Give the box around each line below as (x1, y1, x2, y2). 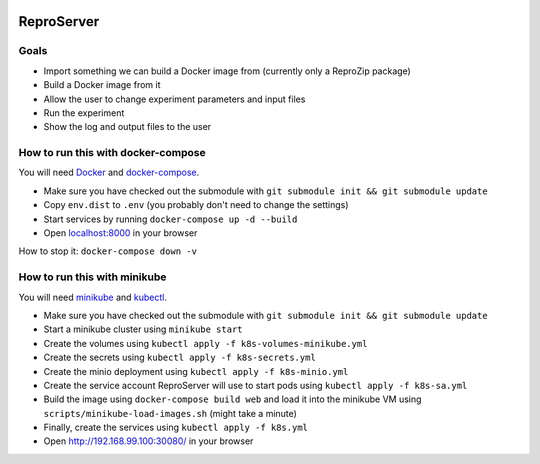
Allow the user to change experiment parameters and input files (43, 93, 306, 105)
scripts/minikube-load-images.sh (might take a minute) (43, 407, 297, 419)
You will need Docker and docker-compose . (18, 166, 200, 179)
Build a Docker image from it (43, 79, 161, 91)
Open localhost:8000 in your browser (43, 227, 198, 239)
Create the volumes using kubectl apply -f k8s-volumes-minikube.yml (43, 337, 368, 349)
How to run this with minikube (18, 270, 167, 284)
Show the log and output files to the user (43, 121, 212, 133)
